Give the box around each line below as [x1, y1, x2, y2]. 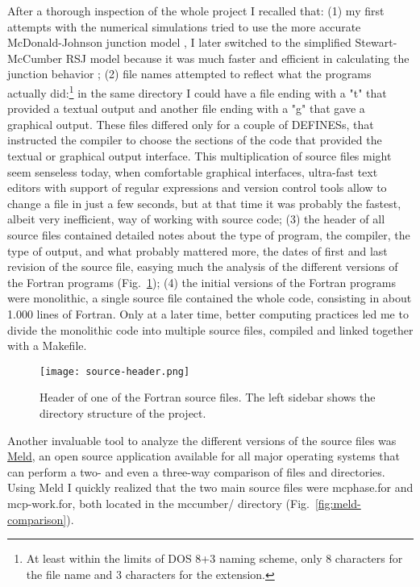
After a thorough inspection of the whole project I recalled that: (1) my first [7, 2, 385, 19]
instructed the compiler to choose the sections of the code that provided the [7, 131, 382, 148]
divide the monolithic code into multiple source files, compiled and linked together [7, 321, 414, 338]
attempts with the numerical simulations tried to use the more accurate [7, 18, 361, 35]
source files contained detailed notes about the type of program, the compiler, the [7, 226, 410, 243]
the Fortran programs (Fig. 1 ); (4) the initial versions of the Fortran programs [7, 273, 396, 290]
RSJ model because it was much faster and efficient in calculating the [65, 49, 410, 66]
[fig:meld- [314, 494, 361, 511]
